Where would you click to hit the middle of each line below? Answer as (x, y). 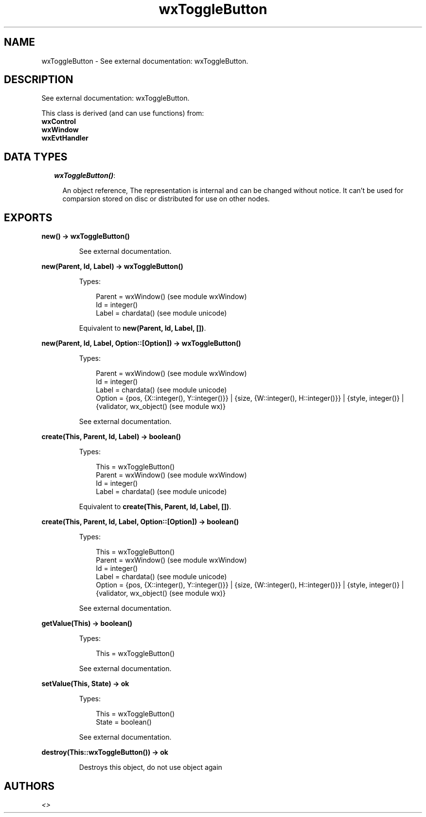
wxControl (59, 122)
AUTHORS (29, 786)
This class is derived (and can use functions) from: (123, 113)
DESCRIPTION (39, 80)
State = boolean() (124, 722)
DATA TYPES (36, 157)
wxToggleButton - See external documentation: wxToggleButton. (145, 61)
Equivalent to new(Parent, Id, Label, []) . (142, 328)
